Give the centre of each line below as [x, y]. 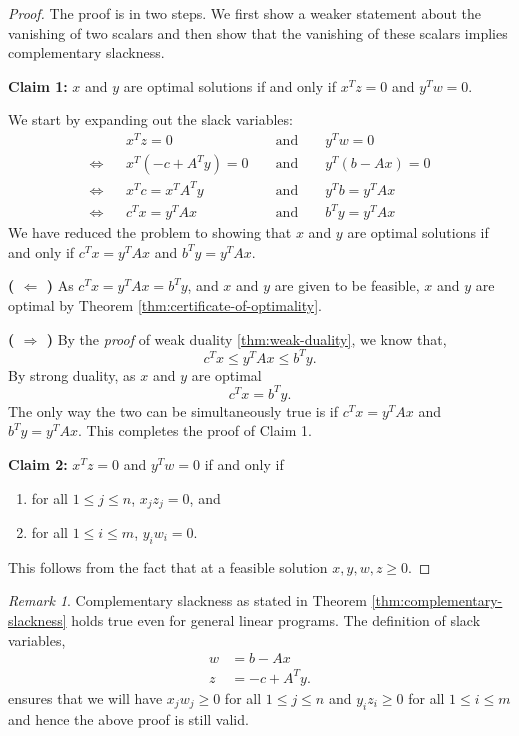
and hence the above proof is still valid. [128, 718]
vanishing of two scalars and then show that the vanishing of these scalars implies [258, 32]
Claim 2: [38, 463]
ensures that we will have [85, 697]
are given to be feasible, [347, 285]
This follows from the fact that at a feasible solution [168, 566]
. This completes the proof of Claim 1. [194, 430]
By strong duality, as [72, 374]
